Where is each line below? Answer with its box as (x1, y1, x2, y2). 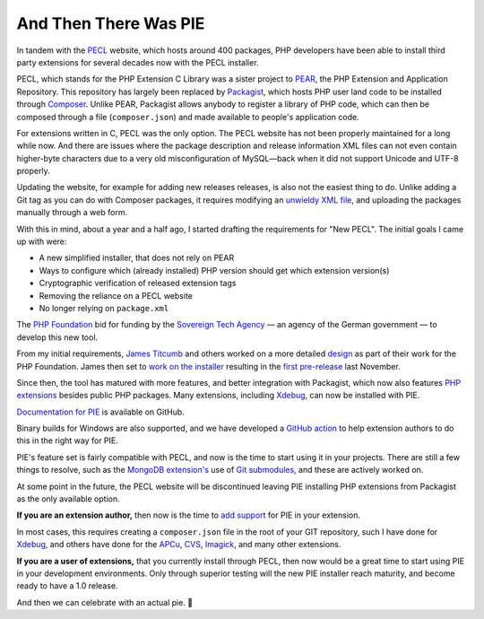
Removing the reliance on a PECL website (39, 290, 193, 301)
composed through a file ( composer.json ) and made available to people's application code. (16, 111, 359, 122)
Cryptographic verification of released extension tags (39, 278, 237, 289)
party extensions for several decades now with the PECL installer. (16, 57, 259, 67)
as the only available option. (16, 493, 120, 504)
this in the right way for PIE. (16, 435, 118, 446)
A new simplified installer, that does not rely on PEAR (39, 252, 235, 264)
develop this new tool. (16, 332, 99, 343)
